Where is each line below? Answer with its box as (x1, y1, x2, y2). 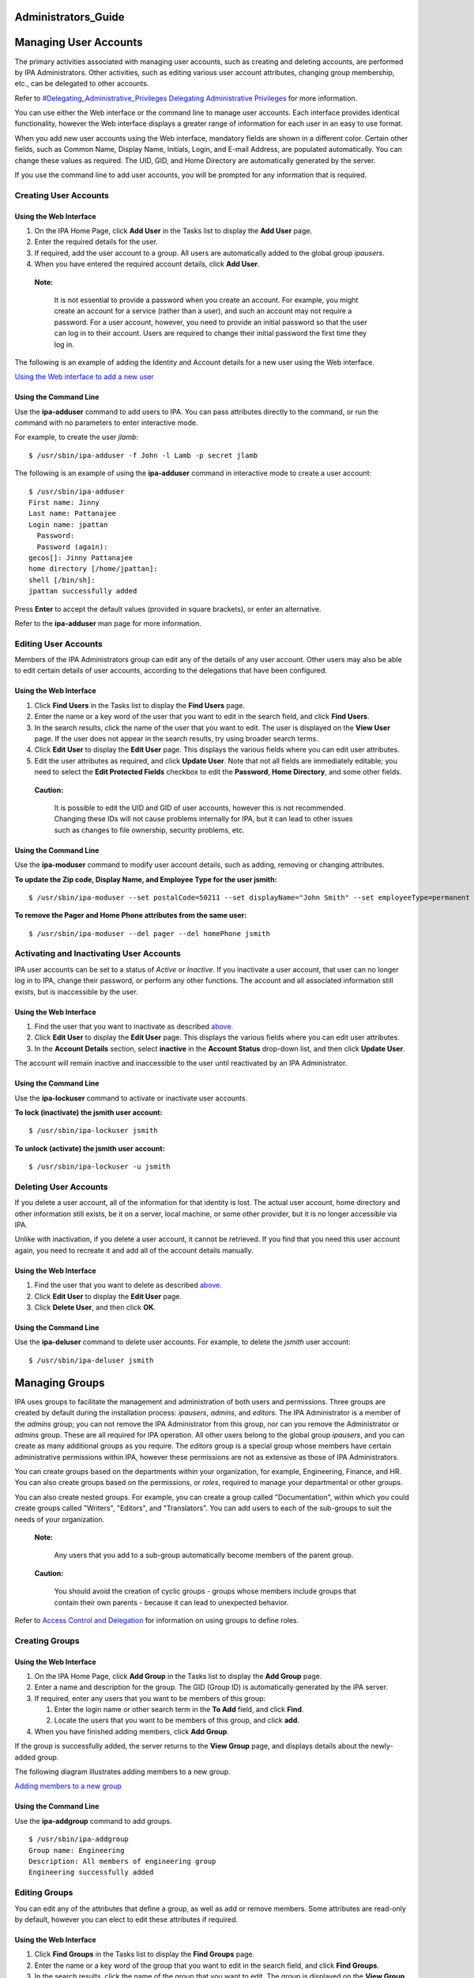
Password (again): (36, 542, 108, 551)
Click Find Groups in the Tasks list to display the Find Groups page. (34, 1950, 255, 1959)
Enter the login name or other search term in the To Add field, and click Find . (54, 1705, 304, 1715)
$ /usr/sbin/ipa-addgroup (28, 1835, 130, 1843)
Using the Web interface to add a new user (14, 372, 154, 381)
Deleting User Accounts (14, 1181, 108, 1192)
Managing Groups (14, 1376, 106, 1389)
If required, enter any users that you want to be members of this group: (34, 1693, 266, 1703)
